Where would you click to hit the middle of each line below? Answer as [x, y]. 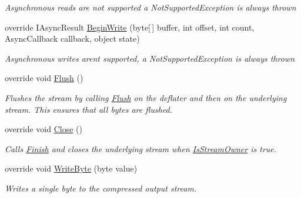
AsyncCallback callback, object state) [72, 38]
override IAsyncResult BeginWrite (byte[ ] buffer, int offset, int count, [130, 27]
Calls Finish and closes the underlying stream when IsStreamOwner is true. [141, 148]
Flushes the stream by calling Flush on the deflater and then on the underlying [146, 97]
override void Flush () [44, 78]
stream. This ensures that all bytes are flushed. [89, 109]
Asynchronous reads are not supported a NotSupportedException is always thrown [150, 7]
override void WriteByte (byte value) [71, 168]
